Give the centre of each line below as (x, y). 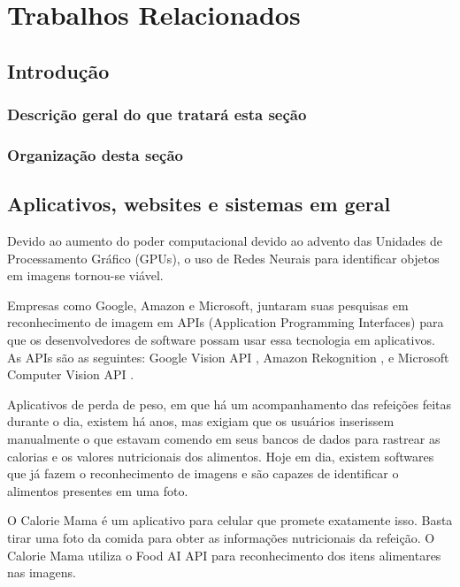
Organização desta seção (95, 154)
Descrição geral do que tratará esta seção (157, 114)
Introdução (58, 70)
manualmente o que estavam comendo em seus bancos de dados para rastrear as (224, 438)
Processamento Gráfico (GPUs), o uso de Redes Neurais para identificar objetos (223, 258)
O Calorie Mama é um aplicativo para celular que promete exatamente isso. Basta (230, 520)
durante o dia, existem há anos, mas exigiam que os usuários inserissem (201, 421)
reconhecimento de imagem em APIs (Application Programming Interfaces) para (226, 322)
